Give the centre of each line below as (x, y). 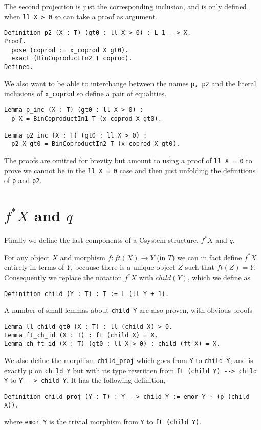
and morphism (83, 257)
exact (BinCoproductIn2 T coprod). (72, 59)
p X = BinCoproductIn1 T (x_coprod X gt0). (86, 118)
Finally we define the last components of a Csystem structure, (101, 240)
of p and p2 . (23, 180)
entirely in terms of (34, 267)
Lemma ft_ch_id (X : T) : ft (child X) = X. (81, 335)
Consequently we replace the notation (63, 277)
